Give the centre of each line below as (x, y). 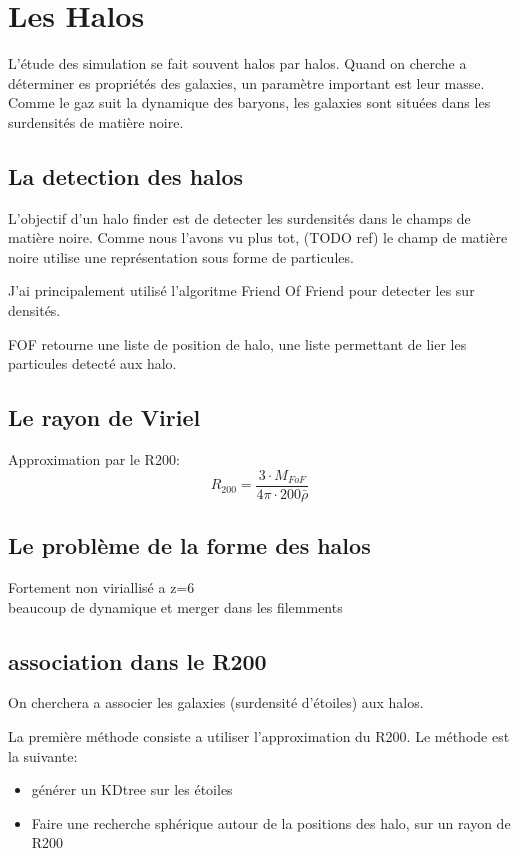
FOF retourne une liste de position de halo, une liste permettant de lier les (237, 343)
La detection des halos (126, 175)
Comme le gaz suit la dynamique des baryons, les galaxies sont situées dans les (249, 102)
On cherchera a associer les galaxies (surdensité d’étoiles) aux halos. (216, 702)
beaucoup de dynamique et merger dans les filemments (175, 606)
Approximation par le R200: (94, 459)
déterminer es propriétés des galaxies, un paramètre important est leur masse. (246, 82)
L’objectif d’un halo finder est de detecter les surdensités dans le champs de (239, 217)
